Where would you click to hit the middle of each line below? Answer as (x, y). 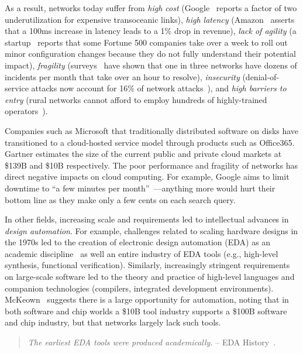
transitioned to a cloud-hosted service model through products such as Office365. (150, 142)
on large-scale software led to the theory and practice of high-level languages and (150, 277)
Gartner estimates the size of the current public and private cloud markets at (143, 154)
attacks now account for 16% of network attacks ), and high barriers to (159, 88)
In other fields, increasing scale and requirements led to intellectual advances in (147, 219)
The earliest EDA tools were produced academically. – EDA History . (152, 342)
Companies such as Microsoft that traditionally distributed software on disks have (152, 130)
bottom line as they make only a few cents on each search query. (120, 199)
